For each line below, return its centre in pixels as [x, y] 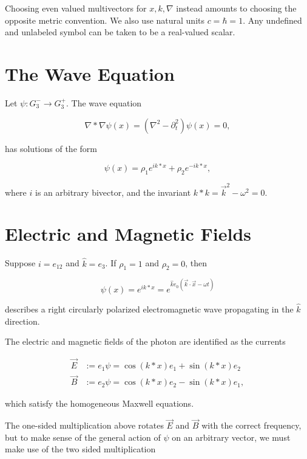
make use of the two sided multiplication [80, 449]
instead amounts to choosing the [236, 8]
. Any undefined [272, 20]
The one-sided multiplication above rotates [84, 425]
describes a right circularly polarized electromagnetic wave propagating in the [149, 309]
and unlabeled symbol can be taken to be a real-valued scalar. [120, 32]
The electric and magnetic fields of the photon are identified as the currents [145, 341]
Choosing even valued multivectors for [76, 8]
